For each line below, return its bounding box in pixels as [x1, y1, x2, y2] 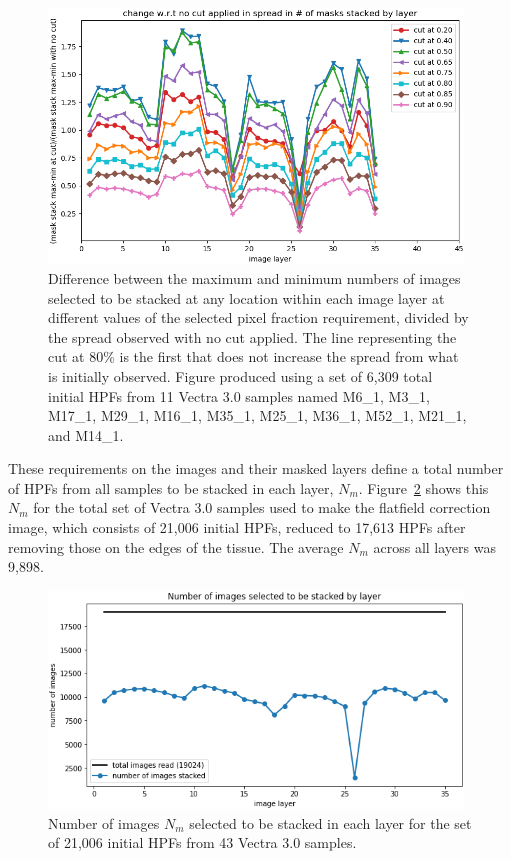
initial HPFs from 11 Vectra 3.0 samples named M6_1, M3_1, [48, 385, 430, 406]
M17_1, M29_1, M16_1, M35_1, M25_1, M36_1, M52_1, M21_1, [48, 405, 467, 426]
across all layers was [373, 536, 496, 557]
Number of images [48, 812, 160, 833]
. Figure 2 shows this [358, 477, 489, 498]
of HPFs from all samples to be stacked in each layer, [8, 477, 334, 498]
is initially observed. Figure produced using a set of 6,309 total [48, 365, 433, 386]
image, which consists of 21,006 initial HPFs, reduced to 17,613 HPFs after [8, 517, 466, 538]
